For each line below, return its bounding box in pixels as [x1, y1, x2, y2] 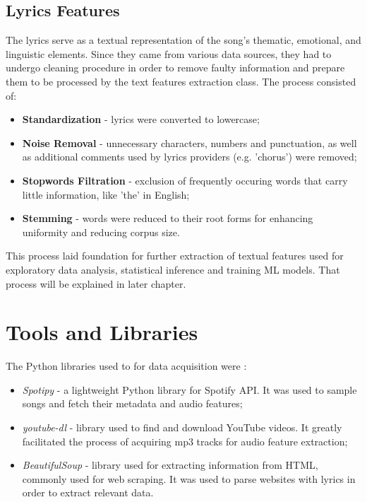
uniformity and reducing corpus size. [22, 224, 180, 239]
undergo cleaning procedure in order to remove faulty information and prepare [6, 60, 345, 75]
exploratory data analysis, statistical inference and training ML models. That [6, 262, 340, 276]
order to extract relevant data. [22, 485, 154, 500]
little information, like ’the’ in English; [22, 187, 190, 202]
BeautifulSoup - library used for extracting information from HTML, [22, 457, 318, 472]
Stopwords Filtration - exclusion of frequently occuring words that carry [22, 173, 348, 187]
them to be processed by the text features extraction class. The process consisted [6, 74, 356, 88]
